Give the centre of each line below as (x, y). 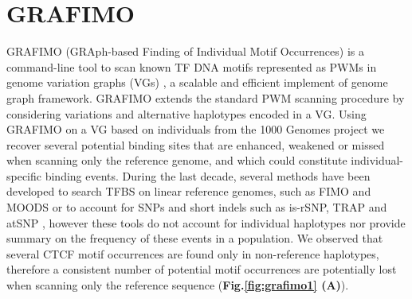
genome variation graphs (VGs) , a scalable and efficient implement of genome (197, 82)
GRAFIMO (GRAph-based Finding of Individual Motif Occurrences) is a (185, 51)
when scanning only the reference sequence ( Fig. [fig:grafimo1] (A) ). (178, 285)
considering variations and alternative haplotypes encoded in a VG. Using (186, 113)
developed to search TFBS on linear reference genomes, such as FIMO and (189, 191)
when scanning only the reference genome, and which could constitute (177, 160)
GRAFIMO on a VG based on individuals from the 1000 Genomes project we (196, 129)
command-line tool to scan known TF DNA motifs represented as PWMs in (192, 66)
